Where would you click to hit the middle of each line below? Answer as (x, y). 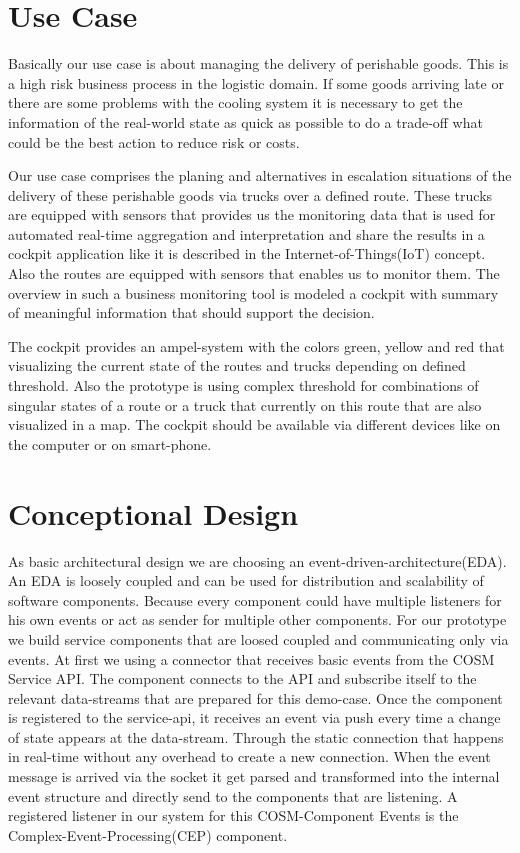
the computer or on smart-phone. (110, 443)
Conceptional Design (153, 512)
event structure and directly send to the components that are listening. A (233, 795)
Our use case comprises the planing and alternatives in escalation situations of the (260, 175)
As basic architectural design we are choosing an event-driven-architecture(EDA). (257, 560)
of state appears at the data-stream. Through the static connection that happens (256, 736)
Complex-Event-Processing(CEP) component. (148, 834)
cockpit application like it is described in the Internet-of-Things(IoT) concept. (247, 253)
